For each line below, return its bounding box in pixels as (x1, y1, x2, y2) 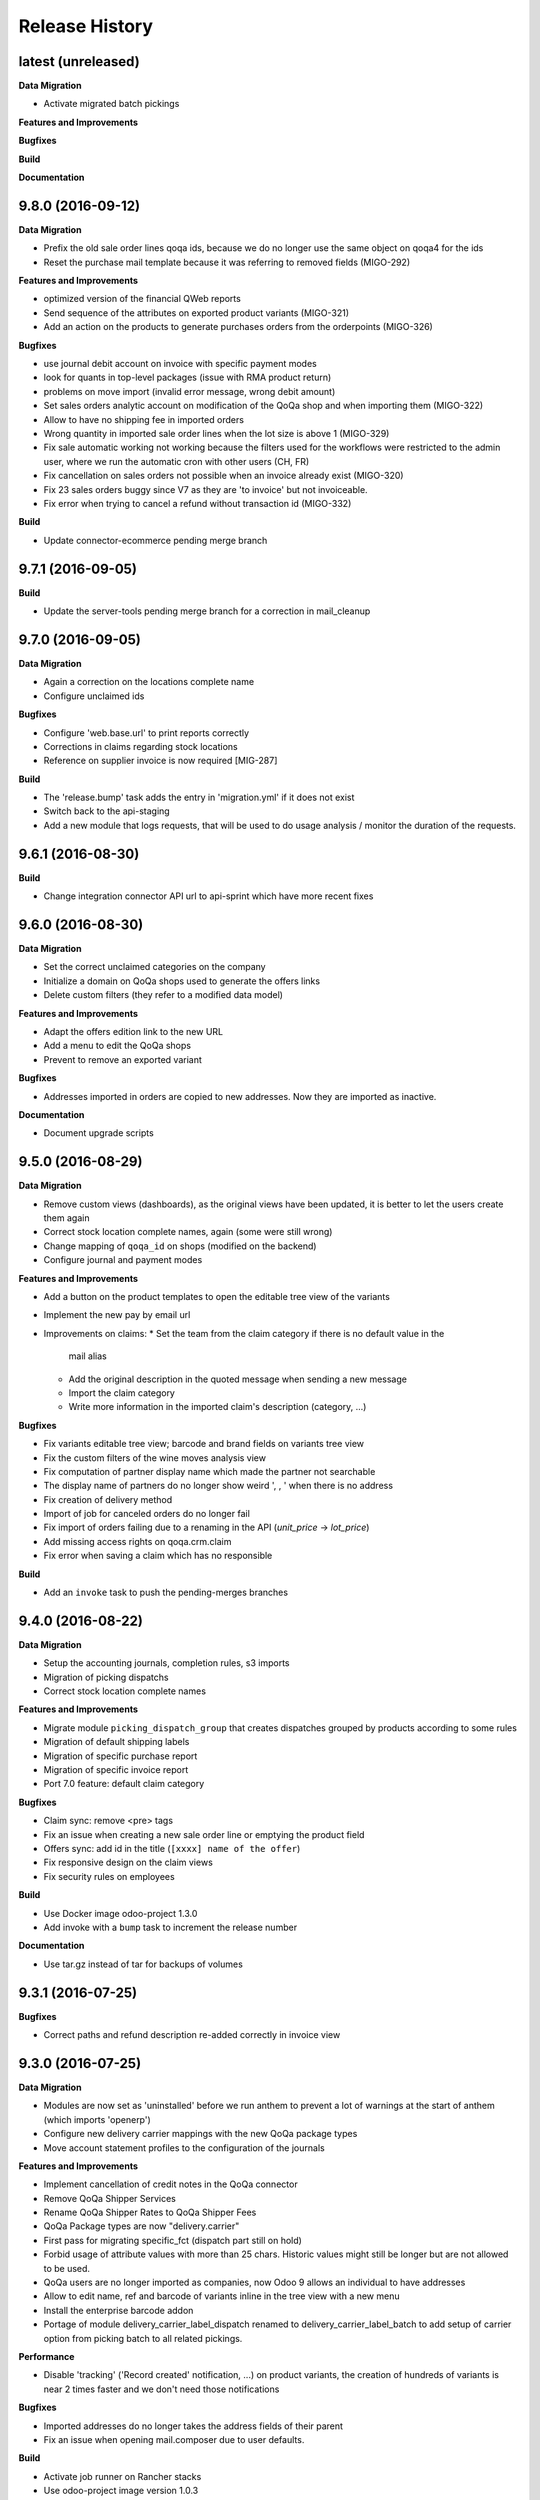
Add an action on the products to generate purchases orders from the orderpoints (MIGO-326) (43, 321, 434, 333)
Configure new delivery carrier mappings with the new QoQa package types (43, 2128, 358, 2140)
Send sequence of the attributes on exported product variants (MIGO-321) (43, 306, 350, 319)
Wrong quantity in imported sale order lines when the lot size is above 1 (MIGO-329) (43, 428, 390, 439)
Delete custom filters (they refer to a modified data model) (43, 989, 284, 1001)
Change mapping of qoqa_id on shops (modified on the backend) (43, 1240, 317, 1252)
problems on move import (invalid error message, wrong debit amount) (43, 385, 336, 397)
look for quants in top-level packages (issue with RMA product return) (43, 371, 332, 384)
